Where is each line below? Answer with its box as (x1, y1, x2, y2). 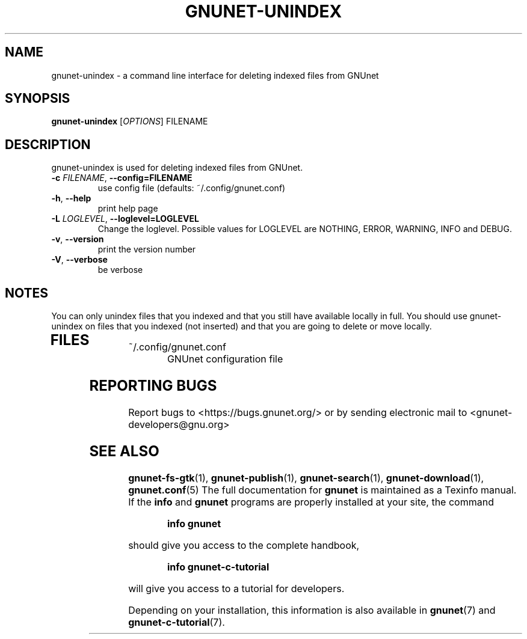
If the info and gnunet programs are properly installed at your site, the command (128, 495, 494, 508)
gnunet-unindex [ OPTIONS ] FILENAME (51, 116, 208, 127)
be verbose (97, 264, 143, 275)
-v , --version (51, 234, 104, 245)
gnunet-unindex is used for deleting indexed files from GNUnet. (51, 162, 303, 173)
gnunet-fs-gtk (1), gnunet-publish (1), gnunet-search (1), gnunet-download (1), (128, 471, 484, 484)
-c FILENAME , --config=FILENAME (51, 173, 193, 183)
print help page (97, 203, 158, 214)
